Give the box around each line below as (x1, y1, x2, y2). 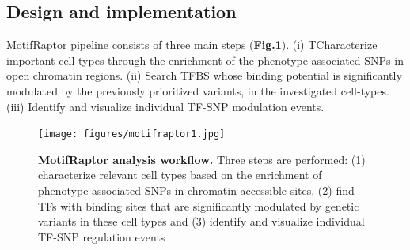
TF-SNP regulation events (38, 228, 165, 244)
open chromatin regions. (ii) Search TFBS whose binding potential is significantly (6, 67, 402, 84)
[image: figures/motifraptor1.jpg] (38, 129, 226, 140)
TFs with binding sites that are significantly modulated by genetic (38, 197, 359, 214)
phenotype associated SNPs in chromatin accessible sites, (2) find (38, 182, 355, 199)
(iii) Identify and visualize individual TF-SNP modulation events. (6, 98, 325, 114)
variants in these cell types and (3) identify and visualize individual (38, 213, 365, 229)
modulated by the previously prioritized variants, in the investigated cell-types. (6, 82, 389, 99)
